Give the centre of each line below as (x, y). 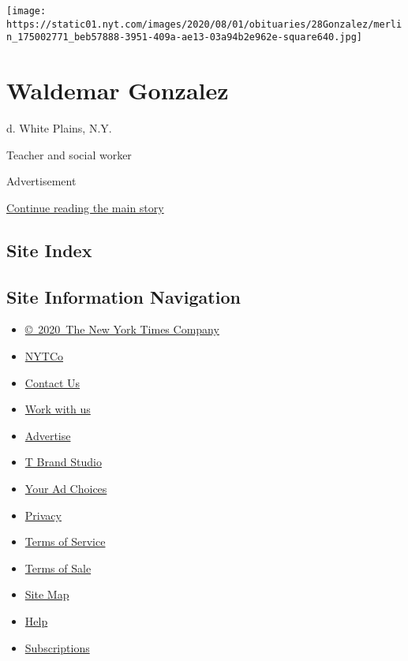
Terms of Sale (58, 568)
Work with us (58, 409)
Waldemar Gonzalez (118, 90)
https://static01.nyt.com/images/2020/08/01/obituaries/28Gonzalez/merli (204, 24)
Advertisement (41, 181)
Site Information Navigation (124, 296)
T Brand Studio (63, 462)
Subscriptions (57, 647)
